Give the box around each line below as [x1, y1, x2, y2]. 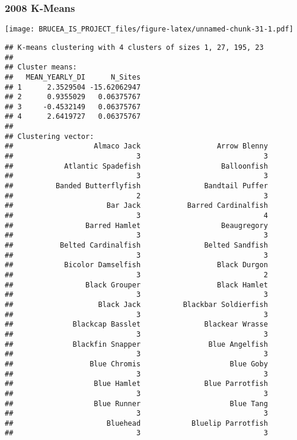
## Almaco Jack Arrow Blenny [5, 142, 268, 151]
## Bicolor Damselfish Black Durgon [5, 261, 268, 270]
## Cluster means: [5, 63, 77, 72]
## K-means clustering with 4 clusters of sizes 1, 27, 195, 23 [5, 43, 264, 52]
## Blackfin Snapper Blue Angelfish [5, 340, 268, 349]
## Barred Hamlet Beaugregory [5, 221, 268, 230]
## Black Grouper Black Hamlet [5, 280, 268, 289]
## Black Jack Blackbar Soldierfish [5, 300, 268, 309]
